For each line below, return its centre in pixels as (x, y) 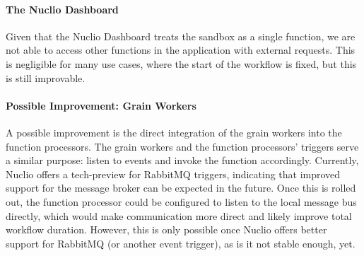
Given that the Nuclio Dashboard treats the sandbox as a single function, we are (181, 36)
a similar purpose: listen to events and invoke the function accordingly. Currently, (182, 160)
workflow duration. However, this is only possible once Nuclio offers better (166, 229)
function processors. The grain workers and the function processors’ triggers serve (182, 146)
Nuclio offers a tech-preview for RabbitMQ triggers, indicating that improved (173, 174)
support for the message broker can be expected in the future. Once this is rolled (181, 188)
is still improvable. (46, 77)
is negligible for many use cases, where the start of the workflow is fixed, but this (181, 63)
